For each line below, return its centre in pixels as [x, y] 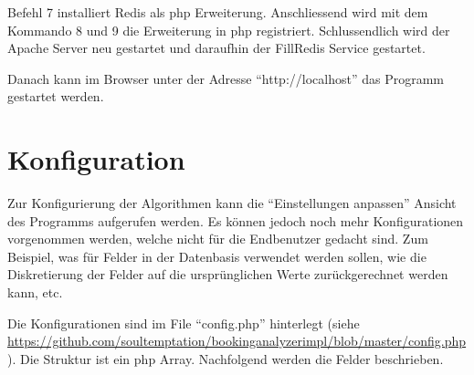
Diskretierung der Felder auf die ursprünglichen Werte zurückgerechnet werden [228, 274]
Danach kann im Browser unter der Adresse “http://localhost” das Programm [226, 78]
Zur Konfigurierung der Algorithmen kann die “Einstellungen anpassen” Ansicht [232, 203]
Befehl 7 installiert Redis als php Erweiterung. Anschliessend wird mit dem [218, 12]
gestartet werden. [56, 96]
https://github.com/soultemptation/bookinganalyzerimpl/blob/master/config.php [237, 341]
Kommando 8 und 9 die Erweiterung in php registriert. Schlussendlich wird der [229, 30]
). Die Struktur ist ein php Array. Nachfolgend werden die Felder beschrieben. [226, 358]
